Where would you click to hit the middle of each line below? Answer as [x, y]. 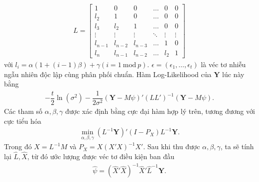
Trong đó [18, 146]
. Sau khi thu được [172, 146]
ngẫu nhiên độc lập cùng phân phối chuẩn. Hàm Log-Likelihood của [108, 74]
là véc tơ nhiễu [223, 64]
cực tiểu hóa [23, 121]
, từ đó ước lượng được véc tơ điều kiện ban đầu [101, 156]
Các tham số [23, 111]
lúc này [233, 74]
